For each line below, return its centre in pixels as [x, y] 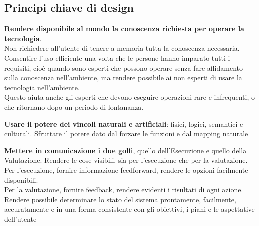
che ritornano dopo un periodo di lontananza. [74, 106]
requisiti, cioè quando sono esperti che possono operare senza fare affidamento [124, 67]
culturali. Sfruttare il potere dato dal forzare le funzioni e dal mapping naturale [126, 134]
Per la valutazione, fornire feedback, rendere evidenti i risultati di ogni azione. [124, 190]
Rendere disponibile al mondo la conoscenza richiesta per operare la [124, 28]
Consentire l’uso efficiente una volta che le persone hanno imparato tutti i [117, 57]
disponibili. [21, 180]
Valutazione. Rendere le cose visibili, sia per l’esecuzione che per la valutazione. [126, 160]
